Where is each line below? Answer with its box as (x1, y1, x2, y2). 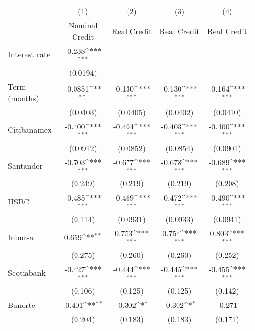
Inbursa (8, 231, 34, 243)
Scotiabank (8, 267, 46, 279)
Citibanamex (8, 124, 52, 136)
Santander (8, 159, 43, 171)
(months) (8, 92, 39, 103)
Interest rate (8, 49, 51, 60)
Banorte (8, 299, 35, 310)
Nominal (68, 20, 98, 31)
